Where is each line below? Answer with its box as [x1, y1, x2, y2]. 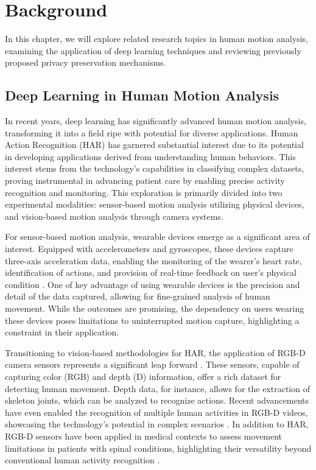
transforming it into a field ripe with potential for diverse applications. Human [5, 126, 298, 139]
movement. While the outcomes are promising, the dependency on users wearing [5, 302, 304, 315]
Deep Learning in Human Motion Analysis [5, 86, 279, 105]
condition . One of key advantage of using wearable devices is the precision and [5, 278, 300, 290]
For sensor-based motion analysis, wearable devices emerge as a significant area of [5, 230, 310, 243]
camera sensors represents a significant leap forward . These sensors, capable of [5, 358, 300, 371]
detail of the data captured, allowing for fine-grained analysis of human [5, 290, 270, 303]
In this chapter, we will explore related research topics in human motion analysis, [5, 32, 308, 45]
